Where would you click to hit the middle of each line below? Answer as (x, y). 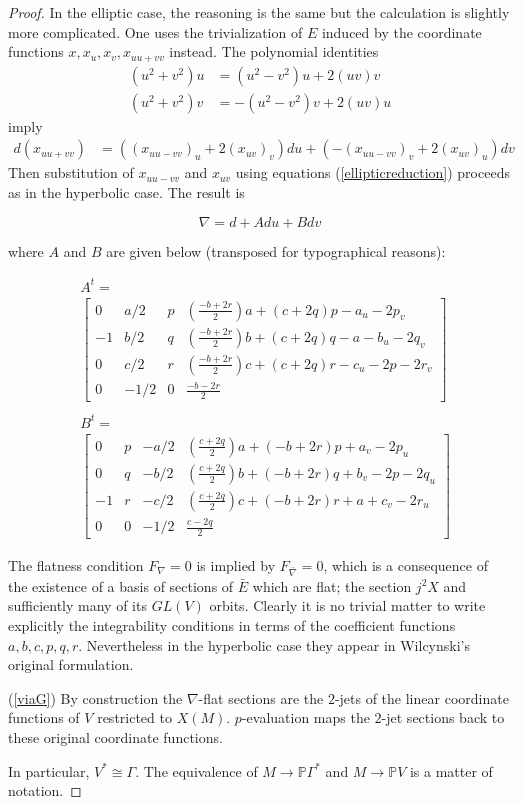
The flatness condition (76, 565)
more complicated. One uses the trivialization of (155, 31)
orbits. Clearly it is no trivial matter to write (347, 605)
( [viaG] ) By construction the (95, 697)
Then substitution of (71, 172)
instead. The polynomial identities (274, 51)
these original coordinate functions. (115, 736)
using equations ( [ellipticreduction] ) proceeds (372, 172)
